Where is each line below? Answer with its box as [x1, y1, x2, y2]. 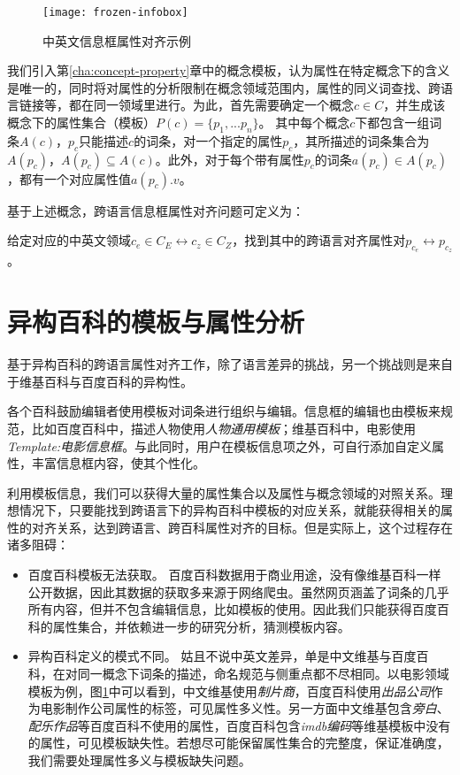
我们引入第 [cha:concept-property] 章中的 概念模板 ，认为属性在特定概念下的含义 [7, 61, 450, 80]
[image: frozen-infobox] [42, 6, 188, 19]
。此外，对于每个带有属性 [155, 150, 304, 168]
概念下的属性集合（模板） [7, 113, 156, 132]
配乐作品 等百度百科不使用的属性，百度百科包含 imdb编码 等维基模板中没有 [27, 716, 451, 734]
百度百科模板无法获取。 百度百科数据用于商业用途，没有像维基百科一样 [27, 565, 441, 584]
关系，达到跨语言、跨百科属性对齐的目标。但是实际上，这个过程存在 [56, 518, 453, 536]
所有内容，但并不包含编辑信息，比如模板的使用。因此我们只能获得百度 [27, 600, 437, 618]
